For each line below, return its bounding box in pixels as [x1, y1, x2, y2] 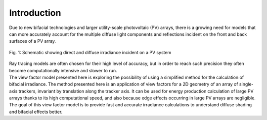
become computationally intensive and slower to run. [9, 67, 117, 73]
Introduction [9, 7, 61, 18]
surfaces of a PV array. [9, 38, 56, 44]
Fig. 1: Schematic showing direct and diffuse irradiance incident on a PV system [9, 49, 172, 55]
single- [239, 81, 254, 87]
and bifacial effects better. [9, 109, 63, 115]
